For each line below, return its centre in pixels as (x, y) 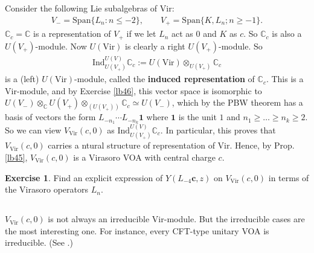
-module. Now (61, 46)
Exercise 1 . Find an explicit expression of (84, 177)
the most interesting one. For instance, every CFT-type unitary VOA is (137, 230)
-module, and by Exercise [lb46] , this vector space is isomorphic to (139, 90)
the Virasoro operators (46, 189)
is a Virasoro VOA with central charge (144, 157)
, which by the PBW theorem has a (237, 102)
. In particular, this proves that (218, 130)
